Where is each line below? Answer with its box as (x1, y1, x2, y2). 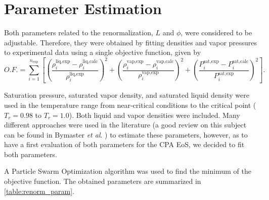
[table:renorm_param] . (4, 185, 74, 196)
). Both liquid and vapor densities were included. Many (69, 109, 240, 120)
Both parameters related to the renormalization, (4, 27, 153, 38)
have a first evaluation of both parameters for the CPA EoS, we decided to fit (4, 139, 245, 150)
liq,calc (82, 59, 98, 64)
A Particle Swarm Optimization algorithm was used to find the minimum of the (4, 166, 251, 176)
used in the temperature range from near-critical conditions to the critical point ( (4, 99, 256, 110)
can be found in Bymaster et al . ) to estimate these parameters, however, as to (4, 129, 248, 140)
